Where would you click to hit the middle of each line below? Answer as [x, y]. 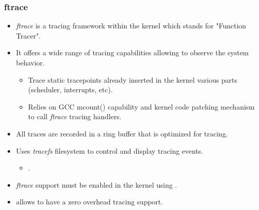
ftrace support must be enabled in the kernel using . [97, 184]
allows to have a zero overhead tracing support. [89, 202]
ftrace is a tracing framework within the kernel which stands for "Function [131, 26]
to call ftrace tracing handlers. [75, 116]
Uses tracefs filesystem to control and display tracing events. [109, 150]
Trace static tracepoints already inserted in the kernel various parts [133, 79]
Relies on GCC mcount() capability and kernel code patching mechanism [141, 106]
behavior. [30, 62]
